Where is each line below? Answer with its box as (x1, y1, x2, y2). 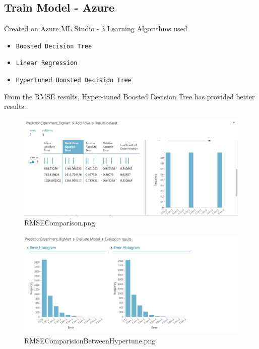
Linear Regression (16, 60, 78, 67)
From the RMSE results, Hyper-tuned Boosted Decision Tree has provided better (4, 91, 255, 101)
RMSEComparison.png (24, 217, 95, 228)
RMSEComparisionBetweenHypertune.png (24, 335, 156, 346)
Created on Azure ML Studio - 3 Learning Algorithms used (4, 23, 187, 34)
